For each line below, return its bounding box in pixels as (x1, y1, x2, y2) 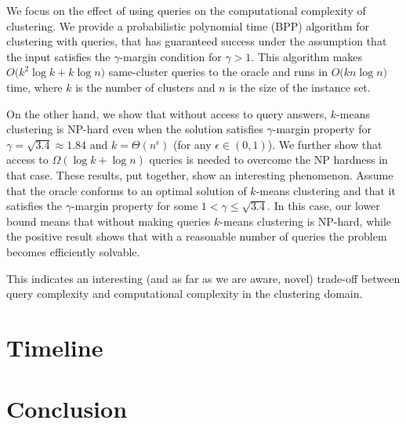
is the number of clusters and (75, 78, 216, 95)
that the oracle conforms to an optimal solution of (6, 182, 247, 198)
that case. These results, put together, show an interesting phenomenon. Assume (6, 166, 393, 183)
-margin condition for (119, 48, 222, 64)
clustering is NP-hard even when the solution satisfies (6, 121, 263, 137)
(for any (172, 136, 212, 152)
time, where (6, 78, 63, 95)
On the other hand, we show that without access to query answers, (6, 105, 328, 121)
